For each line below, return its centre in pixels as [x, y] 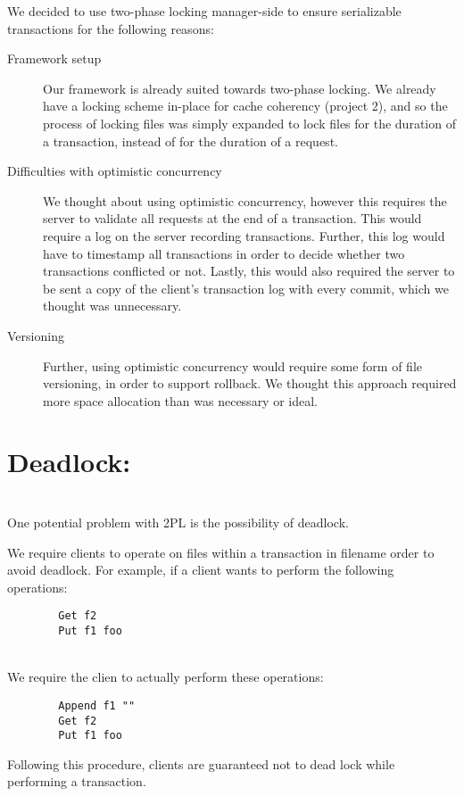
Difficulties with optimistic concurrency [115, 171]
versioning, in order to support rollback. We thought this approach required [250, 383]
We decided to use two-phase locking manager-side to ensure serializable [204, 11]
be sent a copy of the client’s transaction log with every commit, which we [246, 288]
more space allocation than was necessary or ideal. [180, 400]
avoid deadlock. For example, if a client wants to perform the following [201, 570]
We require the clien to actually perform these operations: [166, 677]
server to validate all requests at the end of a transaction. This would [232, 218]
